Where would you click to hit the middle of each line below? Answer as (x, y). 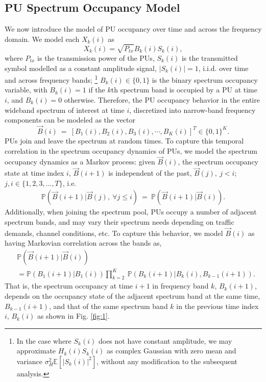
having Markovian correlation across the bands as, (83, 243)
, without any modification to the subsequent (167, 361)
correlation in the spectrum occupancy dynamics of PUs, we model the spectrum (131, 150)
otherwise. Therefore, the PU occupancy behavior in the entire (162, 99)
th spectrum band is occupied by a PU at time (184, 90)
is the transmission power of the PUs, (96, 57)
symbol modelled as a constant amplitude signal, (81, 68)
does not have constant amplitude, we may (165, 340)
